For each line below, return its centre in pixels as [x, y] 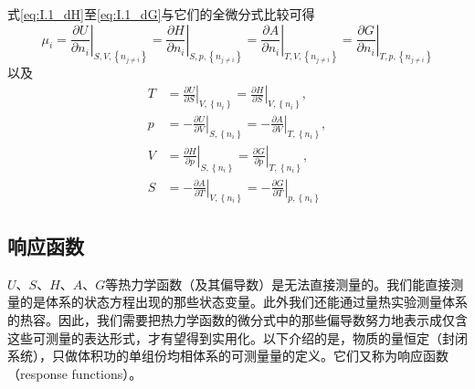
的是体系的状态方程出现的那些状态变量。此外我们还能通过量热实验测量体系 [243, 302]
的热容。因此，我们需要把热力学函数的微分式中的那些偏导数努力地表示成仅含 [237, 320]
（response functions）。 [75, 373]
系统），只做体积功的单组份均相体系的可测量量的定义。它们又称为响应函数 [228, 356]
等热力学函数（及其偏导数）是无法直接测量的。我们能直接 [278, 284]
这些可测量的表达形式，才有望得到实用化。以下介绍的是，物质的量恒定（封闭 [237, 337]
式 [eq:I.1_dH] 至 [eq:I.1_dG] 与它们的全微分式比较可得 [161, 14]
